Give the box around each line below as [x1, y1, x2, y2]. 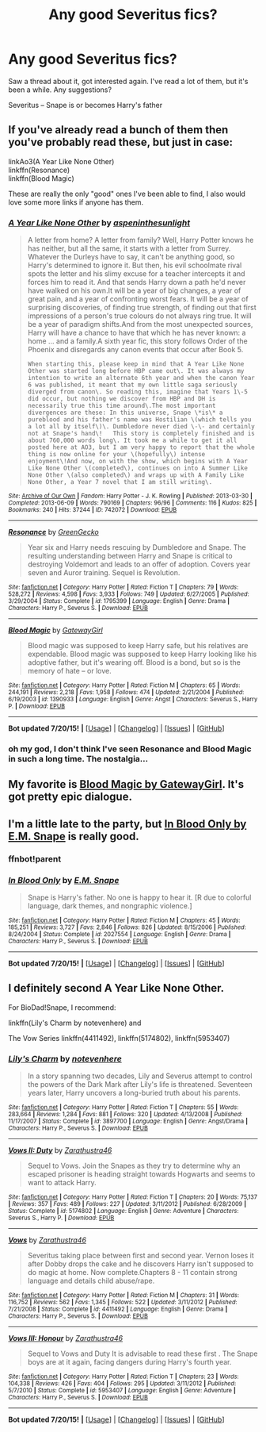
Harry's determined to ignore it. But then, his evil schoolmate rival [27, 260, 242, 271]
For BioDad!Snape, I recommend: [8, 1002, 116, 1012]
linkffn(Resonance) [8, 165, 70, 175]
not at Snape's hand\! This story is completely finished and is [27, 430, 255, 438]
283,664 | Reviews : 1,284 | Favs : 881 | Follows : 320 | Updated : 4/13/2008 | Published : [8, 1111, 243, 1119]
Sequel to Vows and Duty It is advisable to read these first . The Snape [27, 1349, 258, 1358]
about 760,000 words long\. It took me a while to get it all [27, 436, 237, 445]
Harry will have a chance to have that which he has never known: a [27, 328, 246, 338]
